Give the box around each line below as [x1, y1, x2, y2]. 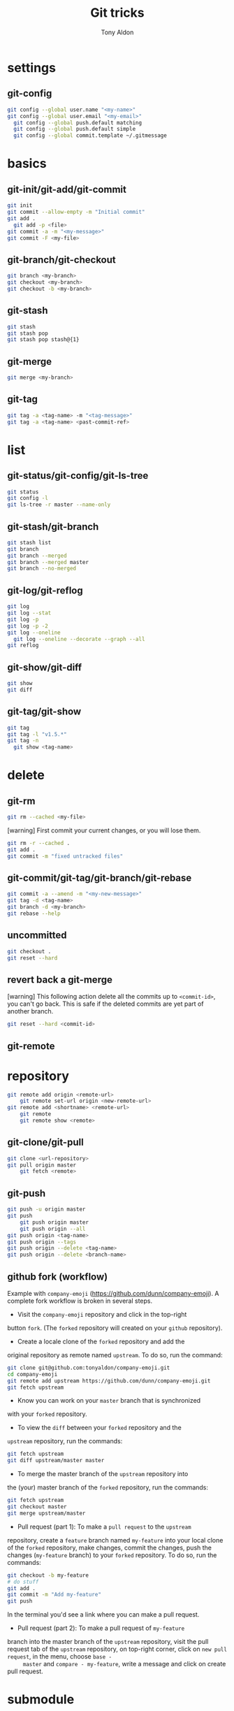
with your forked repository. [7, 1410, 87, 1418]
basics [7, 156, 47, 172]
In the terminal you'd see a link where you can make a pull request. [7, 1610, 200, 1619]
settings [7, 59, 56, 75]
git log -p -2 [7, 622, 49, 630]
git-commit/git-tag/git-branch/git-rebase [7, 872, 192, 884]
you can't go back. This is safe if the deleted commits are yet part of [7, 999, 204, 1008]
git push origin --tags [7, 1239, 77, 1246]
